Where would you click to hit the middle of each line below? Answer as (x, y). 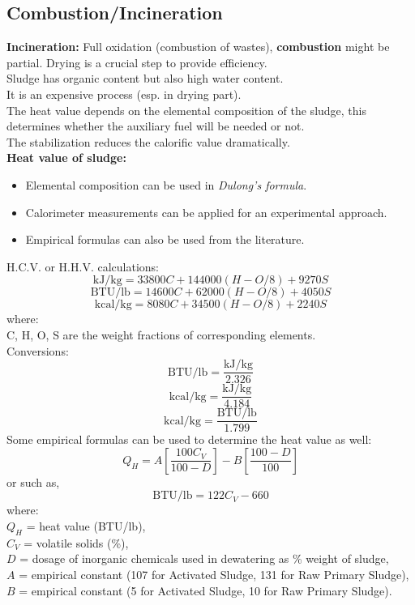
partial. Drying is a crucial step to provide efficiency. (137, 62)
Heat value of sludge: (66, 158)
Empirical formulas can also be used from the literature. (165, 239)
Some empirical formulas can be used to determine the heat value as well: (189, 439)
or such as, (33, 481)
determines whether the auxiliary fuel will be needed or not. (156, 126)
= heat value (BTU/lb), (86, 526)
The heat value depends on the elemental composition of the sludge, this (187, 110)
